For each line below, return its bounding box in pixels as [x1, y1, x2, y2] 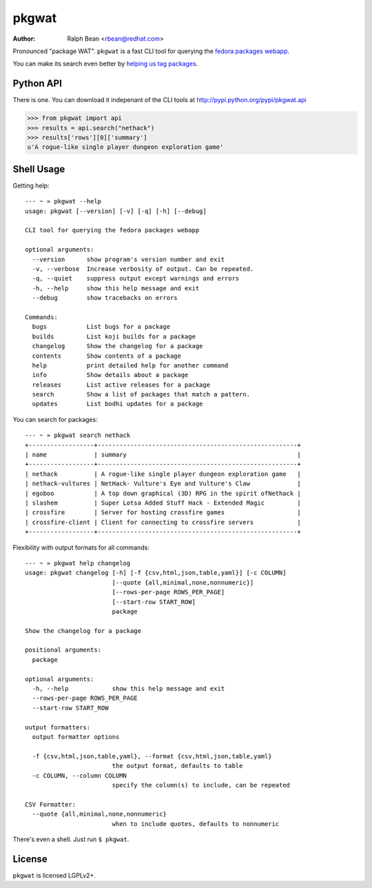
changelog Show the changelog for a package [32, 342, 203, 350]
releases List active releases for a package [32, 381, 210, 389]
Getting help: [12, 181, 50, 190]
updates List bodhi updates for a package [32, 400, 203, 408]
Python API [12, 78, 62, 90]
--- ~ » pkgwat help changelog [25, 559, 131, 567]
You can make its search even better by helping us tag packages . [12, 59, 198, 68]
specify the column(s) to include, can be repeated [112, 781, 291, 789]
